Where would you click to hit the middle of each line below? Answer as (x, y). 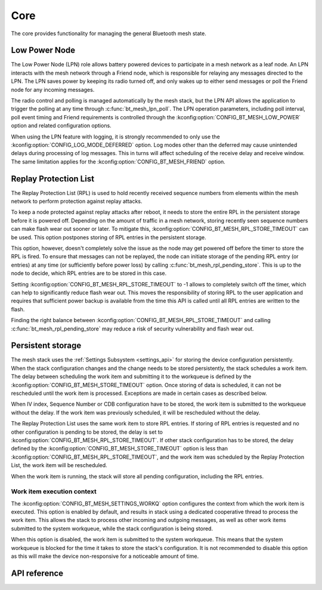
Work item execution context (54, 492)
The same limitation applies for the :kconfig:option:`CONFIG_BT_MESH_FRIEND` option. (118, 162)
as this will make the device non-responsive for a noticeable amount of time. (105, 556)
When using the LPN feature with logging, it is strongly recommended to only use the (115, 137)
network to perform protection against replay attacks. (77, 201)
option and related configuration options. (61, 126)
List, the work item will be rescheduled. (59, 465)
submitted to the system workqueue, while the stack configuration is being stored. (112, 529)
